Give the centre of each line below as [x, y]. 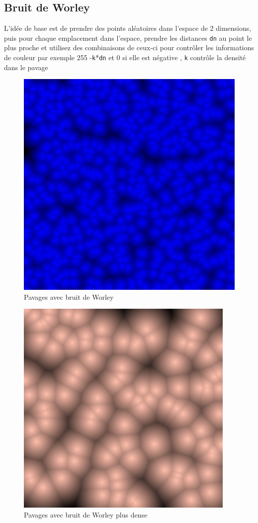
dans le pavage [26, 67]
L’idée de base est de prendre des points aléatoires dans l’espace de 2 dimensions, [128, 28]
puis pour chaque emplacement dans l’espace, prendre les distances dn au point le [128, 38]
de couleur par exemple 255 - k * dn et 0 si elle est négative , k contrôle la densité [125, 57]
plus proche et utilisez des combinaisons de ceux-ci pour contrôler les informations [129, 47]
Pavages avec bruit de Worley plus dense [86, 515]
